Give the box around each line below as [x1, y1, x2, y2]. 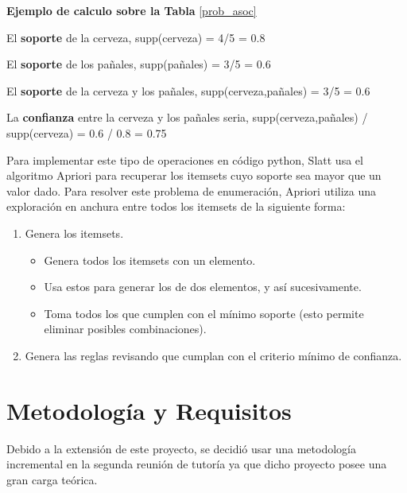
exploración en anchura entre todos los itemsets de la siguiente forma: [6, 198, 346, 215]
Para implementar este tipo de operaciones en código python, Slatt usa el [6, 151, 363, 168]
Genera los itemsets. [25, 224, 124, 241]
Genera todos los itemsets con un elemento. [44, 251, 256, 268]
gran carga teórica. [6, 471, 98, 487]
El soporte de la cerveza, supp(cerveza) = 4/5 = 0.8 [6, 29, 266, 45]
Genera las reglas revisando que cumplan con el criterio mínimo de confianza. [25, 347, 402, 363]
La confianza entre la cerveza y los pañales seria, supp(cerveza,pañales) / [6, 109, 368, 126]
